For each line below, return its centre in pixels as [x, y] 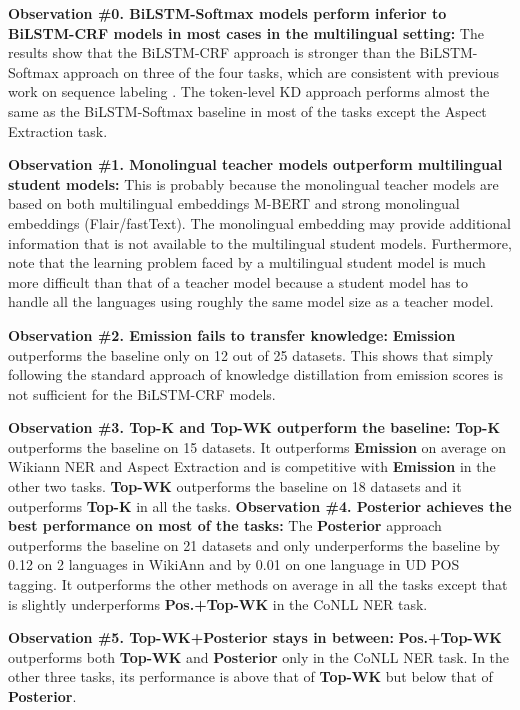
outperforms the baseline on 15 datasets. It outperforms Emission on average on [257, 446]
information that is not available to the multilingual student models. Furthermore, [260, 242]
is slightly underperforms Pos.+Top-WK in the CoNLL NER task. [218, 603]
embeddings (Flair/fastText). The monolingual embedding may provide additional [259, 222]
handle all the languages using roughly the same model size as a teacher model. [251, 301]
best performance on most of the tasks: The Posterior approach [225, 525]
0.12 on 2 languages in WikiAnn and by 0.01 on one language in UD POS [234, 564]
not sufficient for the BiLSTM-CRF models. [142, 393]
